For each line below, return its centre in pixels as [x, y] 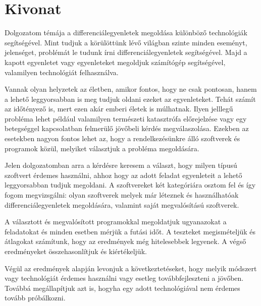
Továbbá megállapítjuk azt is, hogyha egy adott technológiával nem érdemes [122, 288]
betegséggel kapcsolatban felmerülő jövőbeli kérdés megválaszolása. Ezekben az [127, 128]
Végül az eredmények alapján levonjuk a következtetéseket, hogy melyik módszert [131, 268]
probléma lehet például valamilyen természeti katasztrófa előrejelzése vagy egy [126, 118]
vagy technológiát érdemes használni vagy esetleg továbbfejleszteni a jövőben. [124, 278]
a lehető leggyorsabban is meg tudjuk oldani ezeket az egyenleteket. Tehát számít [130, 99]
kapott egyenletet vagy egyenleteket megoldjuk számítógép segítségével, [115, 62]
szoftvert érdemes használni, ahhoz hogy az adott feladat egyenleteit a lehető [123, 175]
